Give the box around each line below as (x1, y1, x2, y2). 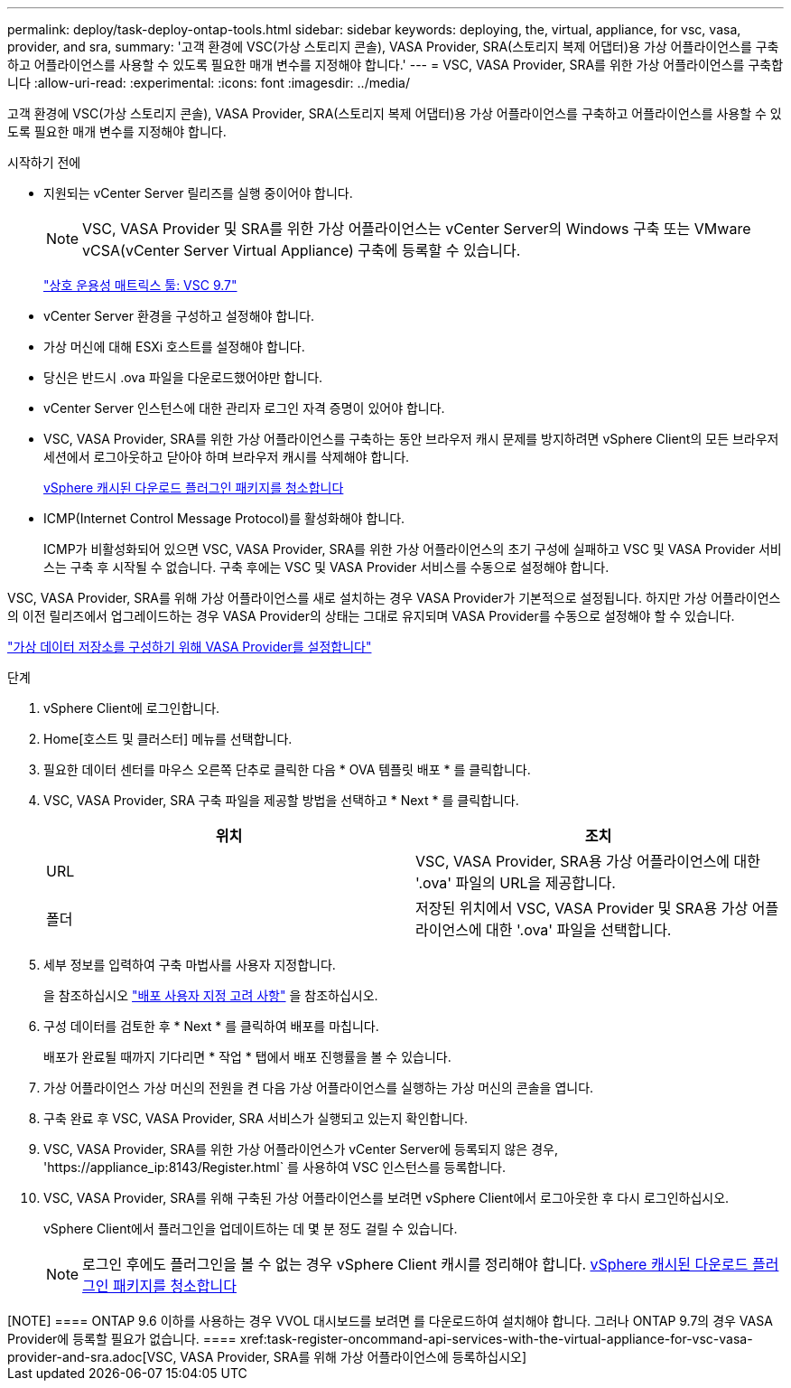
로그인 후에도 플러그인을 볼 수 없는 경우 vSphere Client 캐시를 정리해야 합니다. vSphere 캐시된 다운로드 (82, 1255, 749, 1273)
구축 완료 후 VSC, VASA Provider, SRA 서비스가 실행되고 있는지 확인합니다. (43, 1111, 468, 1126)
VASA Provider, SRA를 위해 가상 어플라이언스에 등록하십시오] (180, 1349, 527, 1365)
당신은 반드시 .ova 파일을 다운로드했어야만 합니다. (43, 370, 323, 385)
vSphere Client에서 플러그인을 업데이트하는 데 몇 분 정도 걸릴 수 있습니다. (43, 1221, 458, 1236)
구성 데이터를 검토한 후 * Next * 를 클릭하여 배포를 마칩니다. (43, 1018, 379, 1034)
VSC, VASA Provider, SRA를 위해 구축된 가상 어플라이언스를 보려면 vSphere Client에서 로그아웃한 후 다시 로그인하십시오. (43, 1190, 730, 1205)
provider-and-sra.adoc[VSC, (7, 1349, 177, 1365)
